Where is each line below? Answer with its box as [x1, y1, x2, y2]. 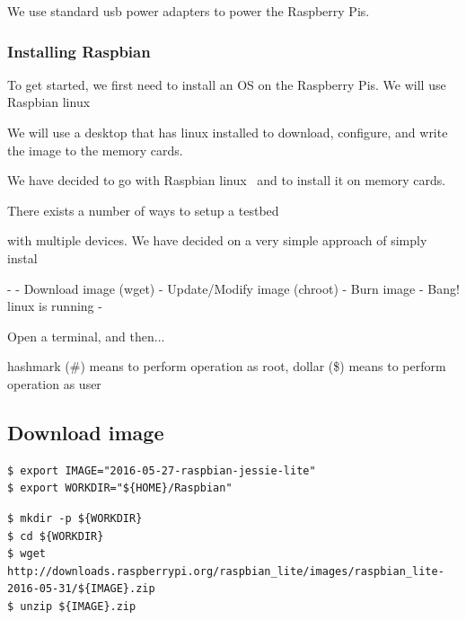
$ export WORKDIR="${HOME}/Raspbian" [7, 482, 233, 495]
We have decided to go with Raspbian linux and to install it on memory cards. [7, 171, 446, 190]
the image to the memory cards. [7, 140, 183, 159]
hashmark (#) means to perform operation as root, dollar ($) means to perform [7, 357, 446, 376]
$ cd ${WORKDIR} [7, 529, 104, 543]
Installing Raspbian [7, 40, 151, 62]
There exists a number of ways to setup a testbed [7, 200, 279, 219]
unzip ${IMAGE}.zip [20, 599, 136, 613]
